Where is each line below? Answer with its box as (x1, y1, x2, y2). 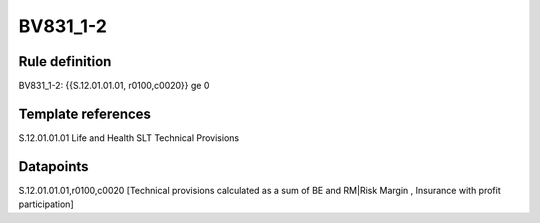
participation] (18, 198, 74, 210)
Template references (18, 105, 152, 122)
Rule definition (18, 53, 112, 70)
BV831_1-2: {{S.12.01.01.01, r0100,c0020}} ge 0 (18, 80, 210, 92)
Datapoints (18, 158, 89, 175)
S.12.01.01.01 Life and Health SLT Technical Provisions (18, 131, 240, 144)
